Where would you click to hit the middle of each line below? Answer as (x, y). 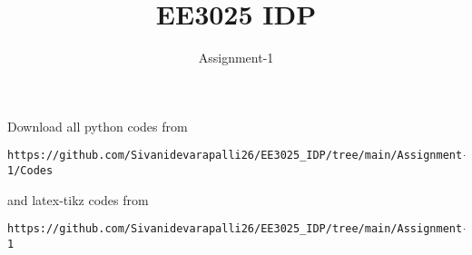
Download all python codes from (98, 126)
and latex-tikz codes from (78, 199)
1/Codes (30, 170)
